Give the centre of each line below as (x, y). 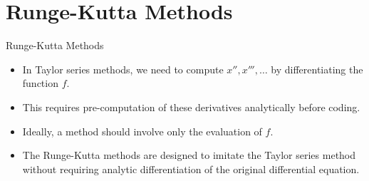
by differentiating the (317, 69)
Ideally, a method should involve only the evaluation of (142, 131)
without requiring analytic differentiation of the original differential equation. (191, 169)
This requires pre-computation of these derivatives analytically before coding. (191, 107)
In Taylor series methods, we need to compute (123, 69)
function (40, 83)
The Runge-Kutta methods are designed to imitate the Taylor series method (189, 155)
